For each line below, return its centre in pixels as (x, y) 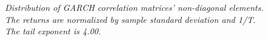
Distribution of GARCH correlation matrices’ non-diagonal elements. (134, 7)
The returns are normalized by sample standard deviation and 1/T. (130, 19)
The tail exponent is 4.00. (53, 31)
